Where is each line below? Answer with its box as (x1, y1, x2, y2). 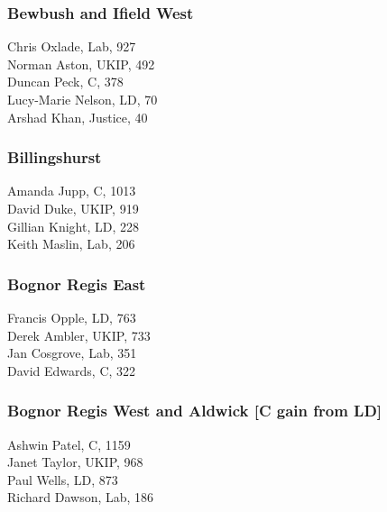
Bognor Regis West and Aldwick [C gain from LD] (7, 399, 382, 422)
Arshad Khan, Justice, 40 (7, 107, 148, 126)
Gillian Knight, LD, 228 (7, 216, 139, 235)
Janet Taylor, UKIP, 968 (7, 453, 143, 471)
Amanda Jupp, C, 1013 (7, 181, 136, 200)
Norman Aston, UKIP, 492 (7, 54, 155, 73)
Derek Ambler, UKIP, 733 (7, 325, 151, 344)
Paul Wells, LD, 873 (7, 470, 118, 489)
